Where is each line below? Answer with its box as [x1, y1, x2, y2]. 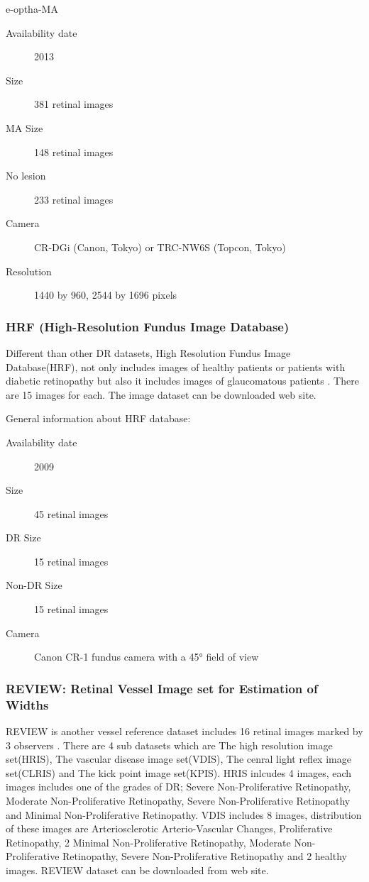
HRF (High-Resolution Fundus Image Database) [6, 317, 290, 335]
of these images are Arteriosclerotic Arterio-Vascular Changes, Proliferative [6, 821, 333, 836]
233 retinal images [34, 192, 114, 206]
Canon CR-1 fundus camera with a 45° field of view [34, 649, 259, 664]
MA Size [6, 120, 43, 135]
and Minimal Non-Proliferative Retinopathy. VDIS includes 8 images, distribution [6, 807, 362, 822]
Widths [6, 695, 49, 713]
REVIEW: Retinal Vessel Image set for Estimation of [6, 679, 318, 697]
